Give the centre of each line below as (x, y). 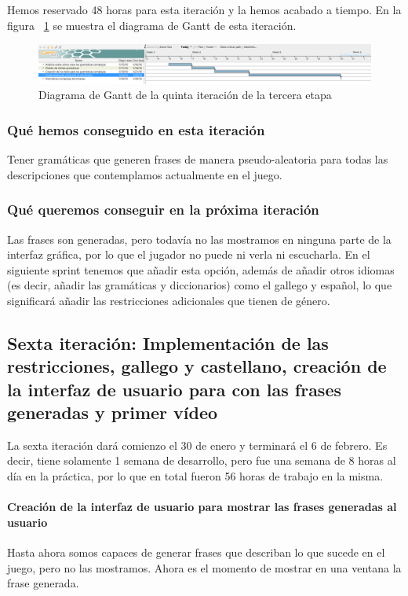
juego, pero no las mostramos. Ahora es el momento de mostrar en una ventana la (204, 567)
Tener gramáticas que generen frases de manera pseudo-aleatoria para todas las (198, 159)
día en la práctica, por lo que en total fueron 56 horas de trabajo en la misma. (195, 476)
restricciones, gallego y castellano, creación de (197, 366)
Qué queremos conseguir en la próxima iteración (163, 210)
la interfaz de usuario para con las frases (175, 389)
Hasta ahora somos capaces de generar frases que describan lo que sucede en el (196, 552)
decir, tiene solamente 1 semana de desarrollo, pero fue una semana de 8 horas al (202, 460)
